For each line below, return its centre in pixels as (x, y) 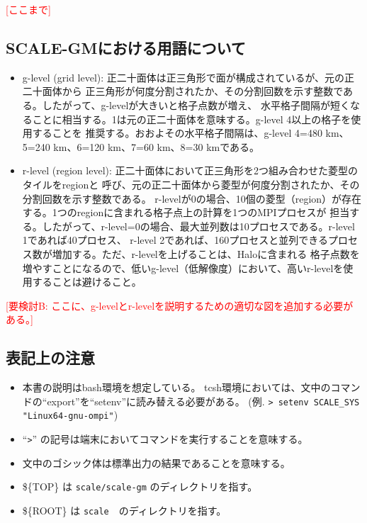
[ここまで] (28, 9)
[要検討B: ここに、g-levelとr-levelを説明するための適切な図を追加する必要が (180, 305)
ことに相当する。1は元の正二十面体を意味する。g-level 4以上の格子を (192, 119)
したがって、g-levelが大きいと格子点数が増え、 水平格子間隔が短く (196, 105)
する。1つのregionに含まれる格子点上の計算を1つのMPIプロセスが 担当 (186, 212)
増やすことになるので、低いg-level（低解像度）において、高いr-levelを (183, 268)
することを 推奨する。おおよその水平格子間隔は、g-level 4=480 (177, 133)
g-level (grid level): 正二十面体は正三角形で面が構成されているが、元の (183, 77)
